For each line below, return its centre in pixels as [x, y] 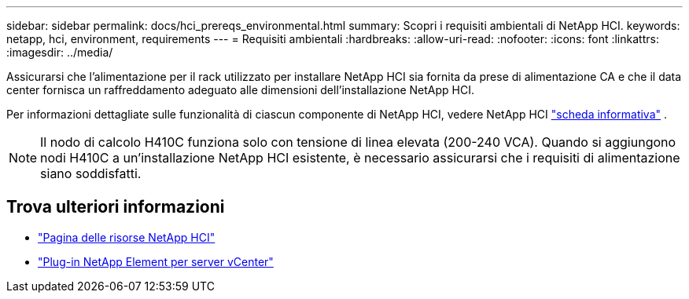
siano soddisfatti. [91, 173]
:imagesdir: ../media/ [60, 52]
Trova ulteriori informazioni [116, 207]
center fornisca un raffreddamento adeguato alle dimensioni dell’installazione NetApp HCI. [240, 90]
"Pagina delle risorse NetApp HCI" [127, 237]
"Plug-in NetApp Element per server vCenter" [156, 261]
